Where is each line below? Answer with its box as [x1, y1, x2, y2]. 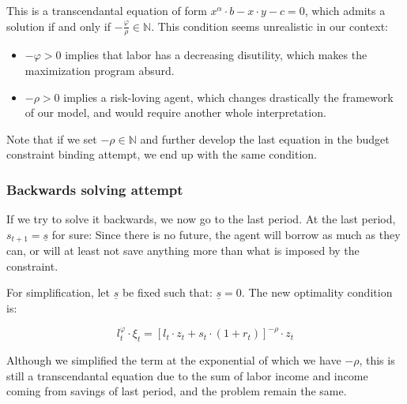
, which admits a [304, 2, 386, 18]
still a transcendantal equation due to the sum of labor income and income [6, 367, 368, 383]
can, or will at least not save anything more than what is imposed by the [6, 242, 360, 259]
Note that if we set [6, 130, 97, 147]
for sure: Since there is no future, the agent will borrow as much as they [51, 226, 401, 242]
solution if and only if [6, 17, 111, 34]
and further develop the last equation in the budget [140, 130, 390, 147]
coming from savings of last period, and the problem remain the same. [6, 383, 347, 399]
